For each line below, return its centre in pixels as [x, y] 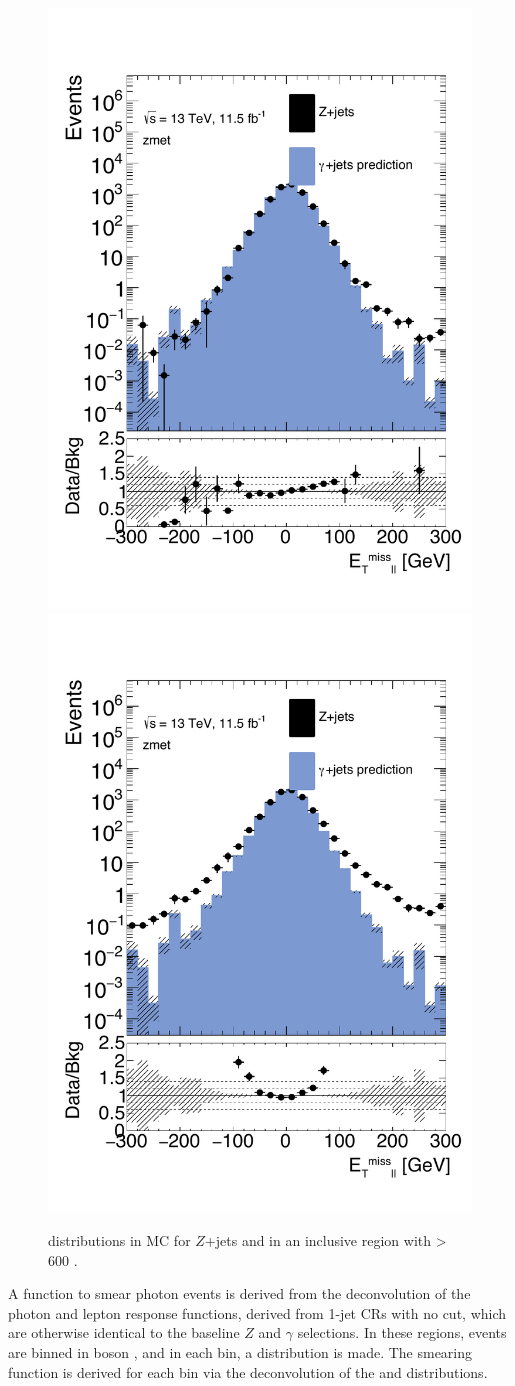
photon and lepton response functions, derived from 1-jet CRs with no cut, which [257, 1312]
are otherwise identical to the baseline [124, 1332]
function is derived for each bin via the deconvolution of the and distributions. [248, 1371]
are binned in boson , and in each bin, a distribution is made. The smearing [240, 1352]
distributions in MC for [119, 1240]
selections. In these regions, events [402, 1332]
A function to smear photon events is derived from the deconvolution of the [239, 1293]
